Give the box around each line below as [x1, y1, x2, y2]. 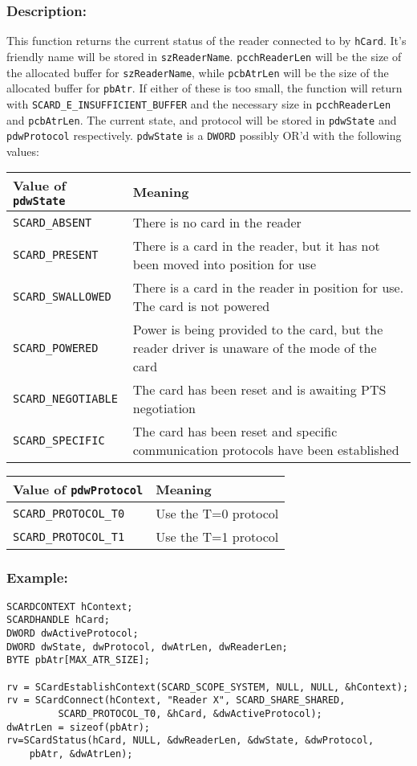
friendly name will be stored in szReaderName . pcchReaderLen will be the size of [6, 47, 402, 64]
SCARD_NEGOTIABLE [13, 392, 118, 406]
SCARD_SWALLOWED [13, 290, 111, 304]
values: [6, 142, 39, 159]
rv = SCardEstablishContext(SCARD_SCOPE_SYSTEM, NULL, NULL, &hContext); [6, 681, 409, 693]
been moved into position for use [132, 255, 316, 274]
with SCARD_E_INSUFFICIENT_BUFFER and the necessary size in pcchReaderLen [6, 95, 391, 112]
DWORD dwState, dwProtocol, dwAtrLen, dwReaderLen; [6, 641, 288, 653]
